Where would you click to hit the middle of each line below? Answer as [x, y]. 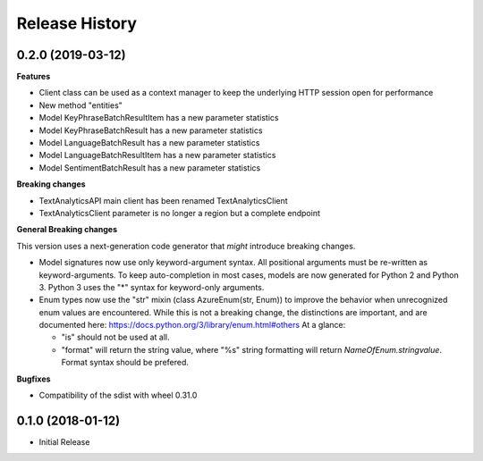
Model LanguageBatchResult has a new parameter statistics [149, 143]
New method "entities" [80, 105]
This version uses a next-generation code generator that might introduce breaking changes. [186, 246]
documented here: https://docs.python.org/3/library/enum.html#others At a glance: [192, 325]
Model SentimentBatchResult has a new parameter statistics [150, 168]
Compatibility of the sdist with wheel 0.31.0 [118, 395]
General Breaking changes [67, 230]
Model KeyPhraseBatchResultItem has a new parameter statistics [159, 118]
